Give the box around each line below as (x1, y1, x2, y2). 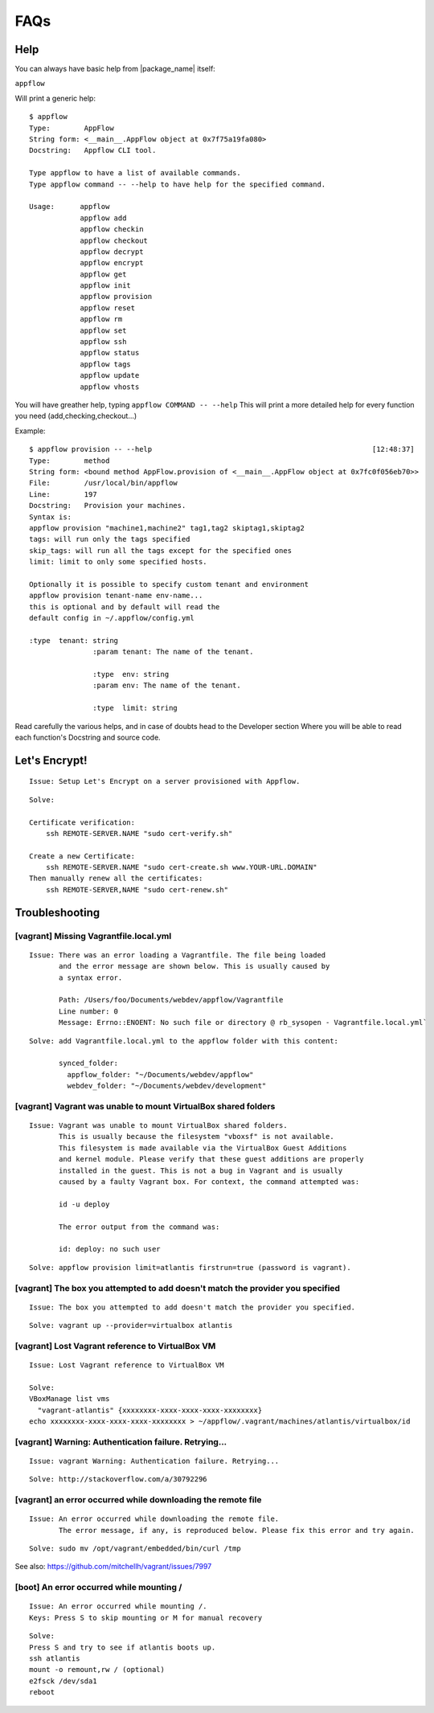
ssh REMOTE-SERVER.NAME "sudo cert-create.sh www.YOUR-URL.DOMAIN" (45, 863, 317, 872)
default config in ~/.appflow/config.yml (29, 613, 194, 623)
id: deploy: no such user (59, 1244, 161, 1254)
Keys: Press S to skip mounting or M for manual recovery (29, 1613, 263, 1622)
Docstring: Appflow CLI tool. (29, 145, 157, 155)
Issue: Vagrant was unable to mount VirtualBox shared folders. (29, 1121, 289, 1130)
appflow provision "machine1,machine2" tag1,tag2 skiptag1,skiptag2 (29, 523, 305, 532)
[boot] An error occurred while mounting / (14, 1582, 182, 1593)
